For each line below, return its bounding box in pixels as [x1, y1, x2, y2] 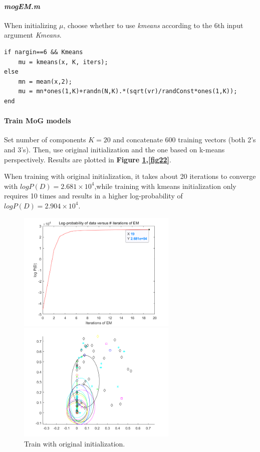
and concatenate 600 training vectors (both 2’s [113, 134, 256, 145]
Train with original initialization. [24, 438, 125, 448]
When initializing [4, 20, 57, 30]
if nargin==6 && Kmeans [4, 48, 83, 56]
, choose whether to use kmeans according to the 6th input [63, 20, 243, 30]
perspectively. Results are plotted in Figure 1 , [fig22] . [4, 154, 171, 164]
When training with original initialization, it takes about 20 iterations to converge [4, 171, 256, 181]
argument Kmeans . [4, 30, 62, 40]
